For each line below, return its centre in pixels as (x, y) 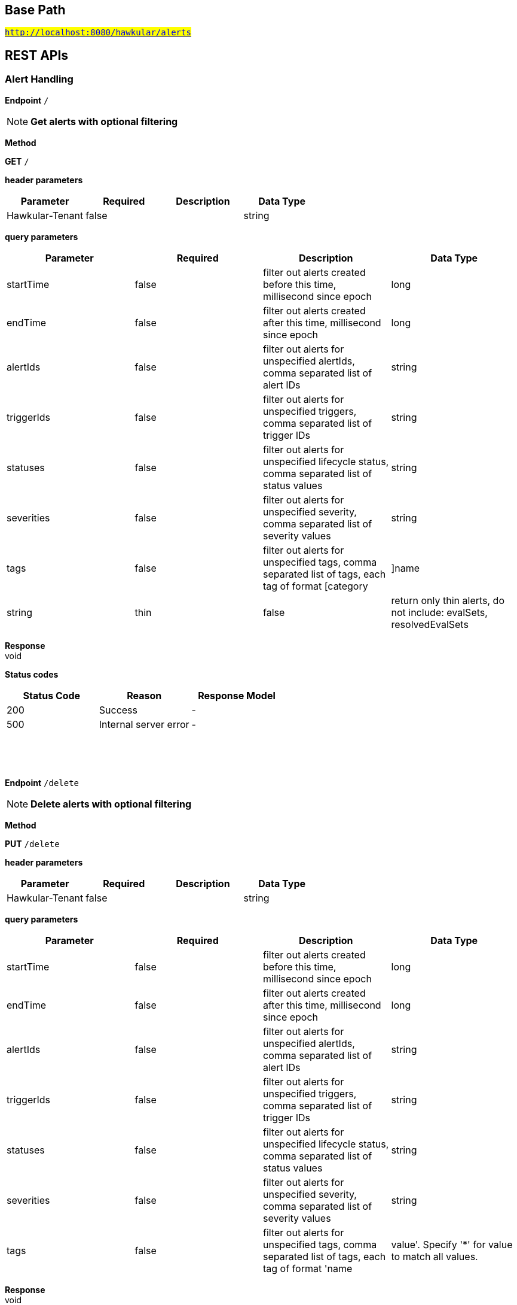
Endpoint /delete (42, 782)
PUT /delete (32, 843)
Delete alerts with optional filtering (111, 804)
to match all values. (435, 1256)
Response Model (237, 695)
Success (118, 710)
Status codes (32, 674)
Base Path (35, 10)
